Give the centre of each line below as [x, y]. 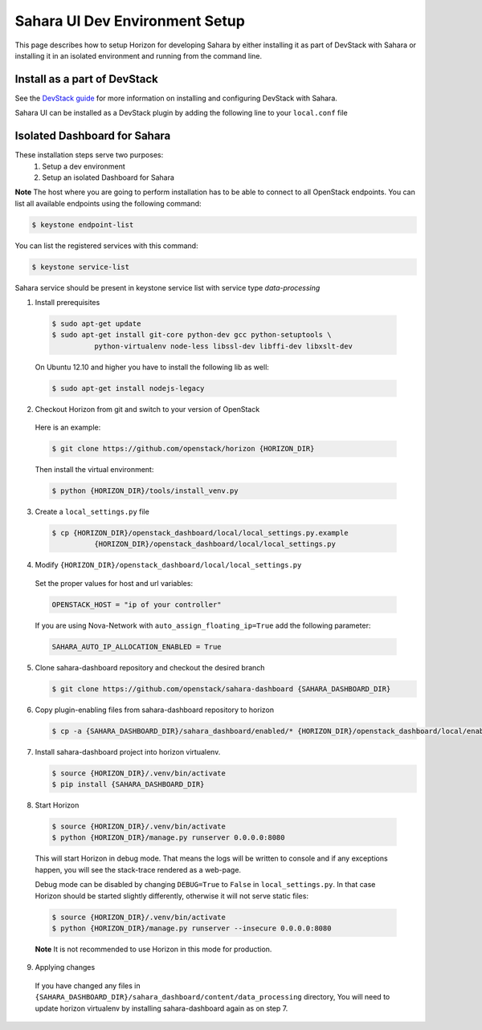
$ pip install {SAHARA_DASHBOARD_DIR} [128, 784]
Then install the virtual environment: [94, 470]
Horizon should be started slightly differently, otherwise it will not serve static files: [172, 896]
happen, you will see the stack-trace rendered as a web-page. [138, 869]
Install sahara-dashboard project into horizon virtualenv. [128, 751]
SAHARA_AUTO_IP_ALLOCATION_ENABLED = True [137, 647]
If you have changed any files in [88, 985]
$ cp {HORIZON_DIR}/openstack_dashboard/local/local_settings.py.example [200, 533]
